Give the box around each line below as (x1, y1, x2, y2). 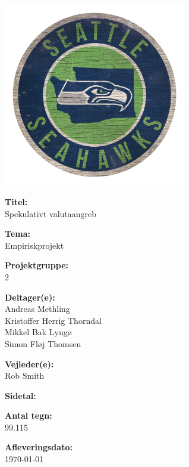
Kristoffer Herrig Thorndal (5, 314, 102, 326)
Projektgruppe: (5, 259, 69, 271)
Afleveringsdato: (5, 441, 73, 453)
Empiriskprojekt (5, 239, 64, 251)
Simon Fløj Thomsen (5, 337, 81, 350)
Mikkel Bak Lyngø (5, 326, 72, 338)
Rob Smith (5, 369, 45, 382)
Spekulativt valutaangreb (5, 207, 97, 219)
